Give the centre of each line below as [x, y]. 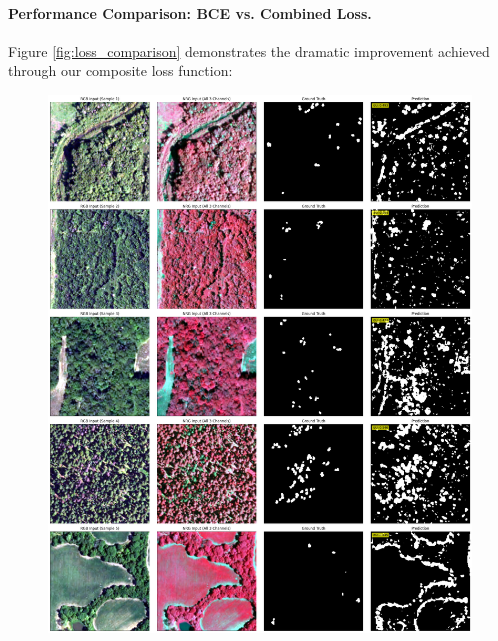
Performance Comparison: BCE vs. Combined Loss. [190, 12]
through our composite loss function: [120, 70]
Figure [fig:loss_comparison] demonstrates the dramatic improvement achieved [249, 50]
